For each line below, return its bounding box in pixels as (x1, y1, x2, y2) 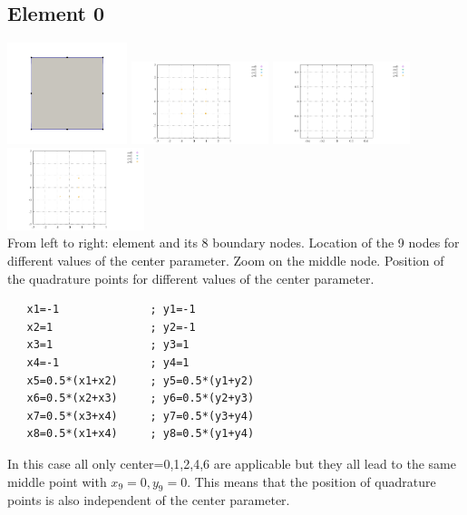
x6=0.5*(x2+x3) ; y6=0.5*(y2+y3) (26, 392, 255, 405)
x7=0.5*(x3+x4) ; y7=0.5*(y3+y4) (26, 409, 255, 423)
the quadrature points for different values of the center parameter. (7, 268, 375, 287)
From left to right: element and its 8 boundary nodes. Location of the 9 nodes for (7, 233, 460, 252)
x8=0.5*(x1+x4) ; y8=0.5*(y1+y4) (26, 427, 255, 441)
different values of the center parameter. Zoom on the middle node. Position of (7, 251, 444, 270)
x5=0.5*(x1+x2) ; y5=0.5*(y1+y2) (26, 374, 255, 387)
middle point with (7, 471, 107, 491)
